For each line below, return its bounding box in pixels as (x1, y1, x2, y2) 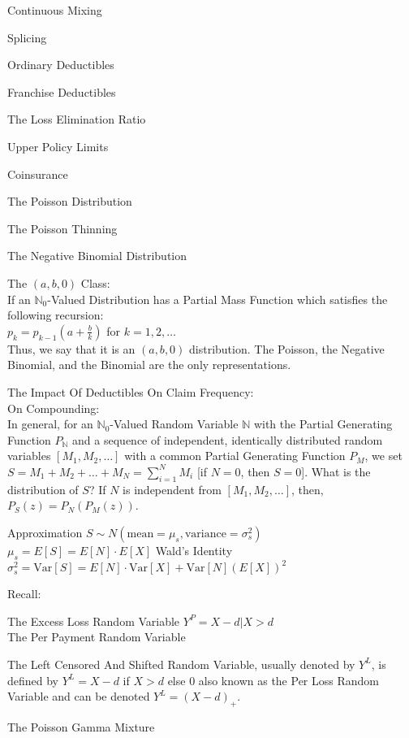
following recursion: (7, 306, 104, 323)
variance (184, 527, 226, 540)
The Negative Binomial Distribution (7, 247, 187, 264)
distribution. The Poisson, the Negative (189, 340, 385, 357)
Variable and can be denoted (7, 688, 150, 705)
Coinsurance (7, 165, 68, 182)
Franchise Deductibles (7, 83, 116, 100)
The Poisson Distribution (7, 193, 132, 210)
